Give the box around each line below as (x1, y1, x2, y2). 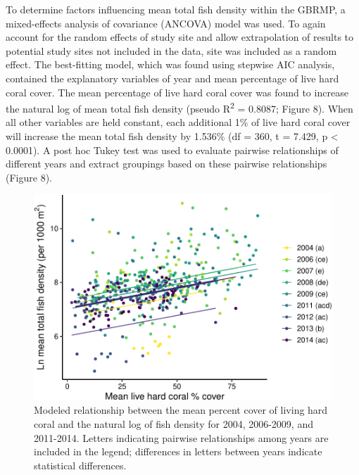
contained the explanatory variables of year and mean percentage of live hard (6, 70, 339, 85)
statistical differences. (34, 457, 127, 472)
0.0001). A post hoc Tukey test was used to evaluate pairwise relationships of (6, 142, 339, 157)
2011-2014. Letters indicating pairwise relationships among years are (34, 430, 329, 445)
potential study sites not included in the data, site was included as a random (6, 43, 337, 58)
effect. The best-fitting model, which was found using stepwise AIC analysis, (6, 57, 335, 72)
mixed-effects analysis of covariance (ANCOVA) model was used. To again (6, 15, 326, 30)
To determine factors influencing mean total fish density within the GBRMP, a (6, 2, 346, 16)
